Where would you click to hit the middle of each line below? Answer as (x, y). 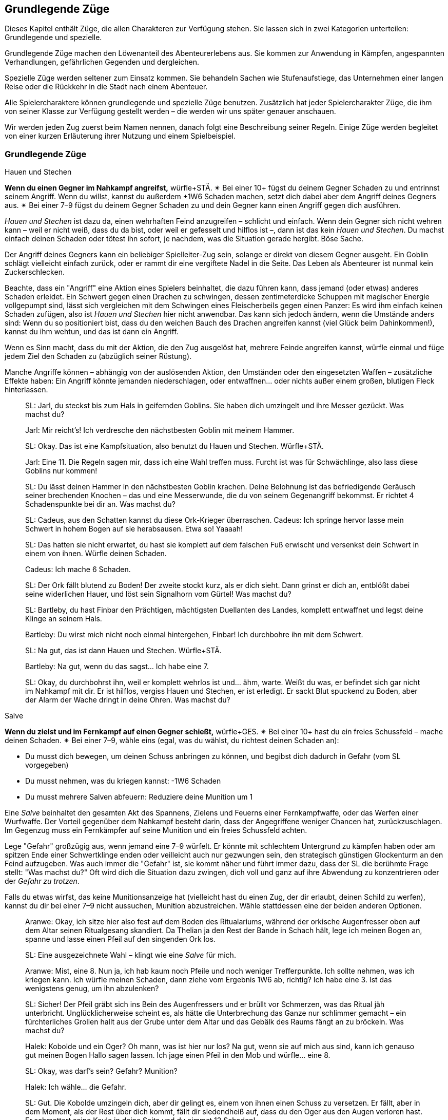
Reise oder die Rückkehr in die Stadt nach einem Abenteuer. (106, 87)
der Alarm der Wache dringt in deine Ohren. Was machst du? (128, 700)
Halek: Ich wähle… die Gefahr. (76, 1087)
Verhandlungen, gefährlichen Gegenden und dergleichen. (102, 62)
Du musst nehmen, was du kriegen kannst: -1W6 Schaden (123, 781)
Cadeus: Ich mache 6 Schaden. (78, 570)
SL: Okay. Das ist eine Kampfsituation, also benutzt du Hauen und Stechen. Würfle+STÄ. (174, 446)
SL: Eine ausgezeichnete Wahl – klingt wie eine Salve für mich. (131, 955)
